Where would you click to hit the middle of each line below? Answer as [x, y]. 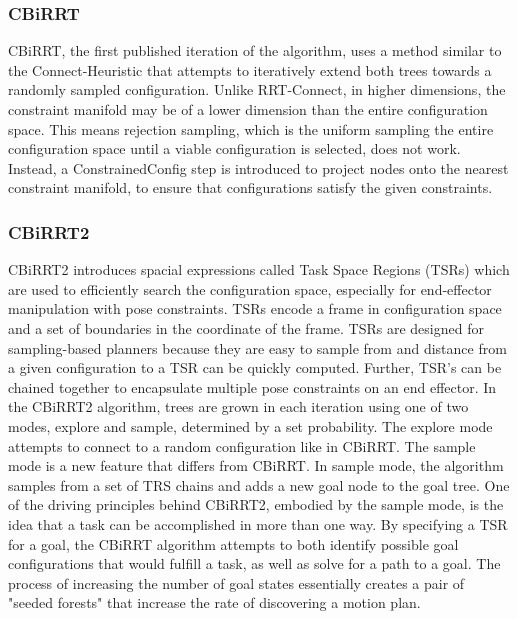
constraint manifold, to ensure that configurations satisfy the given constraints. [250, 187]
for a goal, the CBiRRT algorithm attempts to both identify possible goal [233, 543]
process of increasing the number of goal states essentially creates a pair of [236, 582]
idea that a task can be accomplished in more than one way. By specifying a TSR [258, 523]
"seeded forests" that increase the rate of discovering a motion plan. [214, 602]
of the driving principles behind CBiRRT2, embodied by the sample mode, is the [256, 504]
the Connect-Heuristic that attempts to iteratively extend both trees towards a [250, 69]
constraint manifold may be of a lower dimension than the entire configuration [248, 109]
